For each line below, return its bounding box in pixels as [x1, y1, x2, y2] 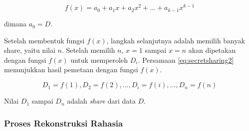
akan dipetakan [188, 45, 236, 55]
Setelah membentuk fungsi [4, 35, 85, 45]
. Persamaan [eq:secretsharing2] [138, 54, 234, 65]
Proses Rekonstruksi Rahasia [4, 117, 123, 129]
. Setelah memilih [61, 45, 115, 55]
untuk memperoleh [70, 54, 128, 65]
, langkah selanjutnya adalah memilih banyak [106, 35, 245, 45]
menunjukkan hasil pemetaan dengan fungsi [4, 64, 138, 75]
